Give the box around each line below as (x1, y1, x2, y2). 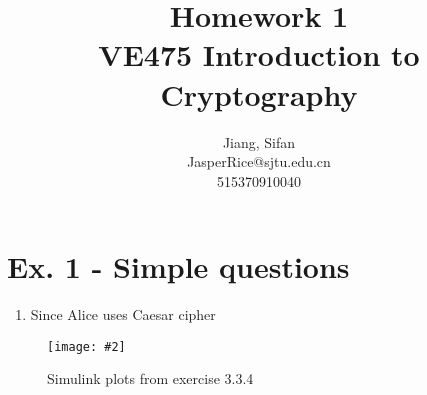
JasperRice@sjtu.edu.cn (187, 151, 331, 172)
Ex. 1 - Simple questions (7, 246, 350, 287)
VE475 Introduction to (98, 34, 420, 75)
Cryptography (160, 73, 358, 114)
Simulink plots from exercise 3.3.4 (47, 368, 254, 389)
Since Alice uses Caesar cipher (30, 304, 216, 325)
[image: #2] (47, 339, 126, 354)
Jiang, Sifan (222, 131, 296, 152)
